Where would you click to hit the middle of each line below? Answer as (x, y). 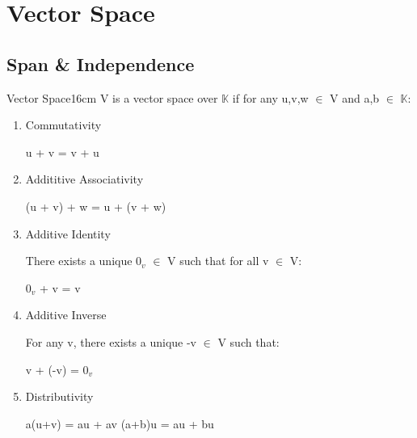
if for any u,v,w (270, 97)
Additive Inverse (66, 315)
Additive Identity (68, 233)
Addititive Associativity (84, 179)
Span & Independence (101, 63)
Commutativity (63, 125)
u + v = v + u (62, 152)
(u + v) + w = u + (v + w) (96, 206)
